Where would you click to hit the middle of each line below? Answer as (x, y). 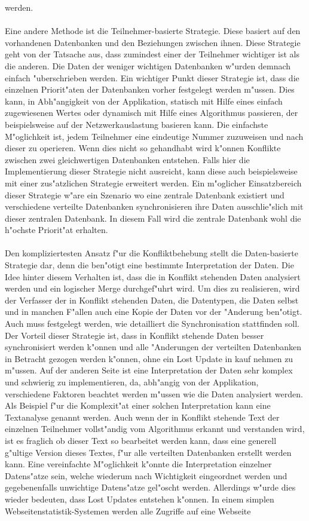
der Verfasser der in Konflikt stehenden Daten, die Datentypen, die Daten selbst (152, 300)
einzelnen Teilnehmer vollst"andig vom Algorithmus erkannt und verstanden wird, (155, 429)
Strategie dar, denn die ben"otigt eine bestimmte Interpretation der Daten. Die (149, 265)
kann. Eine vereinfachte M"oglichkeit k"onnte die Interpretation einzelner (138, 464)
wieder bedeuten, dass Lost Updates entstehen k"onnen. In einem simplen (140, 499)
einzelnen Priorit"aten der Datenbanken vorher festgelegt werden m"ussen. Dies (150, 89)
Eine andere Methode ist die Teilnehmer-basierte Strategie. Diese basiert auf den (153, 31)
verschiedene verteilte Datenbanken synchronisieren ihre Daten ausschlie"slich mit (154, 206)
